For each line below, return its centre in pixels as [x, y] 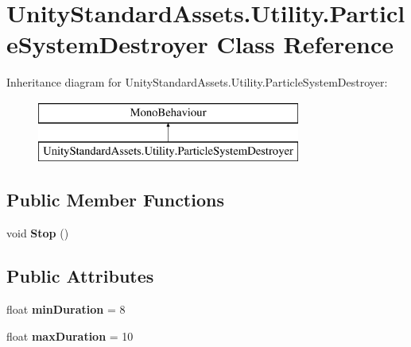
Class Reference [305, 44]
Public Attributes [80, 276]
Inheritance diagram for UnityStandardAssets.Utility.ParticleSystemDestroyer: [197, 82]
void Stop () [38, 233]
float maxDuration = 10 [70, 335]
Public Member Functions [115, 200]
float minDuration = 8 [66, 309]
